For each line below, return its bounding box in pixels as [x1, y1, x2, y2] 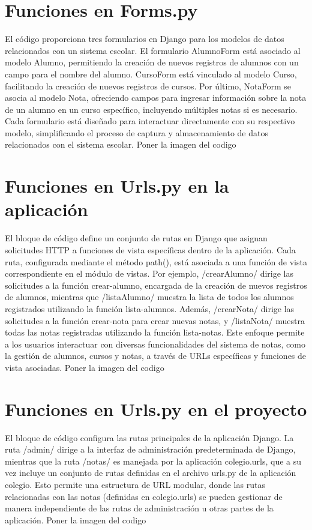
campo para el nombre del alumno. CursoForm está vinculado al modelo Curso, [5, 67, 297, 80]
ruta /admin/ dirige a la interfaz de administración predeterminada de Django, [5, 443, 296, 456]
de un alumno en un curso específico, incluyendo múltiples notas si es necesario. [5, 103, 298, 115]
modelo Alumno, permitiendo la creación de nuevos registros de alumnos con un [5, 56, 299, 68]
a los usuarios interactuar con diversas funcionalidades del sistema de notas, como [5, 337, 305, 350]
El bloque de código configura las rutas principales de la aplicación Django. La [5, 431, 294, 444]
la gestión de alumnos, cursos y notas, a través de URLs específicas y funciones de [5, 349, 307, 362]
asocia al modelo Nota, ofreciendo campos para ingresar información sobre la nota [5, 91, 307, 104]
